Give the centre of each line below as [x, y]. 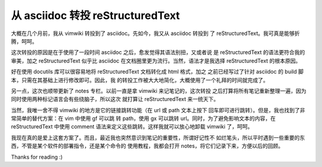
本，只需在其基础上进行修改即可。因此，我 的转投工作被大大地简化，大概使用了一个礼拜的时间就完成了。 [140, 80]
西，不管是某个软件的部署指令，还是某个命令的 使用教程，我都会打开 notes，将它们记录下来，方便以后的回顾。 [147, 146]
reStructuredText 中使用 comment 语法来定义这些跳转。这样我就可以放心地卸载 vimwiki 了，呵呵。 [132, 127]
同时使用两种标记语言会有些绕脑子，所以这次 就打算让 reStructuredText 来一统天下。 [115, 99]
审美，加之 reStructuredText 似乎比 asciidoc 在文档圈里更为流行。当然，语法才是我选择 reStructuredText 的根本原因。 [156, 61]
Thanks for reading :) [37, 157]
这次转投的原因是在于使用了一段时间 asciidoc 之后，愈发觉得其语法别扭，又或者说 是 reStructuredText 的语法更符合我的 [158, 52]
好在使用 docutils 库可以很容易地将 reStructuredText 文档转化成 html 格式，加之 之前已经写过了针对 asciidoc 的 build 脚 [157, 72]
